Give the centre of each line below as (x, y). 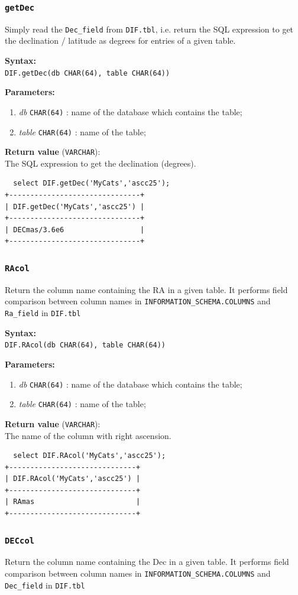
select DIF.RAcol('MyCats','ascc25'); (90, 456)
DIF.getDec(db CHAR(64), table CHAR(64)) (88, 73)
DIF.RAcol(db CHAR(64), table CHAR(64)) (85, 345)
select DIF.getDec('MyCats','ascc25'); (92, 183)
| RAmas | (73, 502)
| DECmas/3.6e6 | (75, 230)
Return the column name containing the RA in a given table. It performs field (146, 289)
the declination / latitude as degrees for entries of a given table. (120, 40)
